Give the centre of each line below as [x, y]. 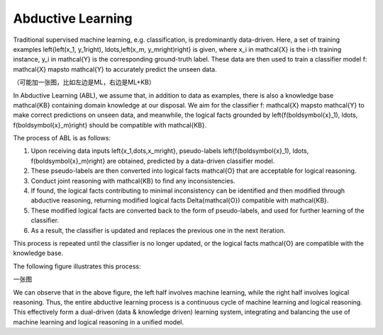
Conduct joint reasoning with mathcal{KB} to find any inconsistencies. [133, 181]
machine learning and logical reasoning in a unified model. [99, 322]
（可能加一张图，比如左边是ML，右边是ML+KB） [84, 82]
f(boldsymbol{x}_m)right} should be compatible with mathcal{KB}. [110, 125]
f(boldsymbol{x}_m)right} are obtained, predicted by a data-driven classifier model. [153, 161]
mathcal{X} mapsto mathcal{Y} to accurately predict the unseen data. [115, 69]
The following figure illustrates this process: [77, 266]
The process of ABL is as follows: [62, 138]
